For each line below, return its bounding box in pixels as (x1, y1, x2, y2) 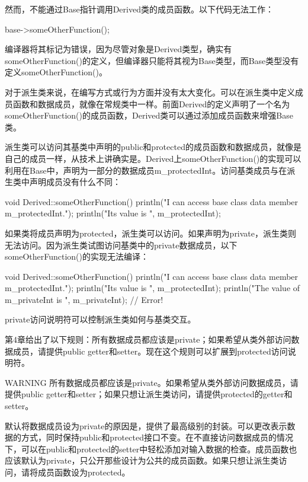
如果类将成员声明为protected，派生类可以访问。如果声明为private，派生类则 (5, 226, 297, 239)
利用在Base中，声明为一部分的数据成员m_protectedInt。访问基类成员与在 (5, 164, 287, 176)
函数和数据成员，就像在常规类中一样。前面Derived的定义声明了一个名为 (12, 97, 290, 110)
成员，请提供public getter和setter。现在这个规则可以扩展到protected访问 (12, 344, 288, 357)
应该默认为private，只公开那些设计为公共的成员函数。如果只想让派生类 (5, 454, 279, 467)
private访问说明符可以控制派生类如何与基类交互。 (5, 313, 196, 325)
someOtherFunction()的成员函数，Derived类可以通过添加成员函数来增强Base (5, 109, 293, 122)
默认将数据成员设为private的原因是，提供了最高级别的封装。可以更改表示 (5, 419, 287, 432)
